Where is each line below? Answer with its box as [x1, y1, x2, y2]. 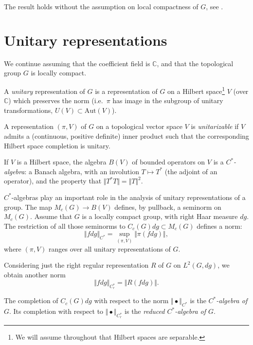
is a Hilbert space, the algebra [17, 157, 107, 167]
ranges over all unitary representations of [49, 243, 171, 254]
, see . [206, 1, 223, 11]
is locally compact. [31, 68, 87, 78]
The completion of [4, 295, 58, 306]
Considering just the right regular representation [4, 260, 149, 270]
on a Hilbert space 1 [167, 84, 225, 96]
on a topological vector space [96, 121, 182, 131]
